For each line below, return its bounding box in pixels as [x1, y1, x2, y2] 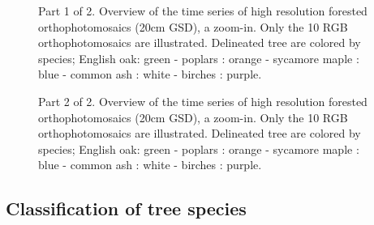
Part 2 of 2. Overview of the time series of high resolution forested [38, 92, 368, 109]
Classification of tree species [6, 196, 247, 221]
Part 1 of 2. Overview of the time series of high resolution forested [38, 2, 368, 19]
